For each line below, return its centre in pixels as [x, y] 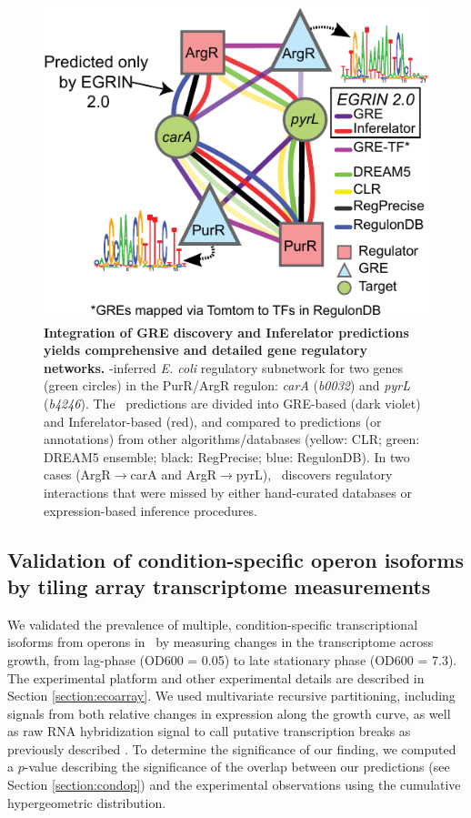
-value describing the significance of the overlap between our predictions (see [237, 767]
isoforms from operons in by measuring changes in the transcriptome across [220, 642]
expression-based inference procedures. [150, 510]
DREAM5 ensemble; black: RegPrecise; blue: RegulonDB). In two [227, 456]
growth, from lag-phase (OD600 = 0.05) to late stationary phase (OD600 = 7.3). [232, 659]
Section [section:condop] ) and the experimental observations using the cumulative [234, 785]
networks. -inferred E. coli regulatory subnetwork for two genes [224, 367]
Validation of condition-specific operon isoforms [236, 559]
